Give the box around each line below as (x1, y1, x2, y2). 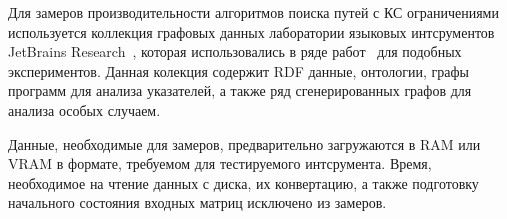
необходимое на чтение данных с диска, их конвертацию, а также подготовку (8, 172, 479, 193)
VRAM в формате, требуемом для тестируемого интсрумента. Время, (8, 153, 432, 174)
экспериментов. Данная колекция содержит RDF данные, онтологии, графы (8, 60, 469, 81)
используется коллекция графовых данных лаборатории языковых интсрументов (8, 21, 495, 42)
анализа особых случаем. (8, 99, 161, 120)
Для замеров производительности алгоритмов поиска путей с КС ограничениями (8, 2, 499, 22)
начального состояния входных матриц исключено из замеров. (8, 192, 387, 213)
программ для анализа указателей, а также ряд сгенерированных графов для (8, 80, 472, 101)
